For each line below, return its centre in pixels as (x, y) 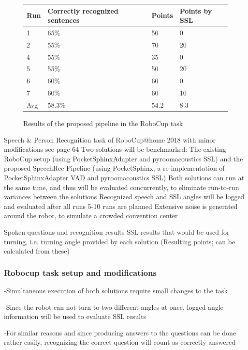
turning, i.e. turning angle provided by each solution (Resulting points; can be (120, 241)
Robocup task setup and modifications (80, 272)
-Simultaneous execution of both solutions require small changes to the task (116, 291)
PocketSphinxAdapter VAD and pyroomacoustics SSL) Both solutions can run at (124, 178)
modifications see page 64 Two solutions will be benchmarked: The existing (115, 149)
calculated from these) (37, 251)
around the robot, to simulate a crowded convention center (91, 215)
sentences (64, 20)
